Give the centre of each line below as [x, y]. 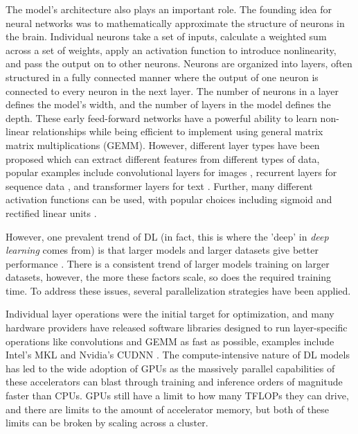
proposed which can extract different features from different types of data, [163, 158]
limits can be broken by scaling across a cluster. [107, 423]
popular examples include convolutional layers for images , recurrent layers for [171, 172]
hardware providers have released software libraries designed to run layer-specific [177, 328]
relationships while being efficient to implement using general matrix [178, 131]
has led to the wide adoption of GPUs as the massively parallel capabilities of [170, 368]
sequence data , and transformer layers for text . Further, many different [159, 185]
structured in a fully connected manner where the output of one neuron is [162, 77]
